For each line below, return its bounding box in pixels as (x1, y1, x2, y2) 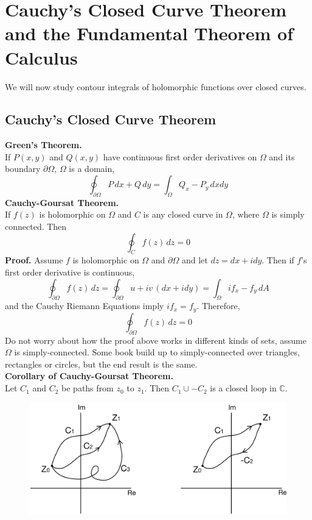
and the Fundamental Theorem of (5, 21, 294, 46)
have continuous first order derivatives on (103, 150, 257, 163)
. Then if (262, 254, 294, 266)
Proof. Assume (5, 254, 63, 266)
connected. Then (5, 220, 67, 233)
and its (269, 150, 295, 163)
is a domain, (69, 162, 115, 175)
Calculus (5, 45, 78, 69)
